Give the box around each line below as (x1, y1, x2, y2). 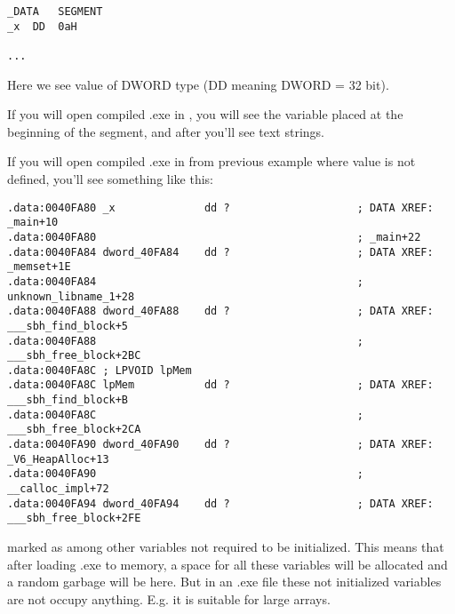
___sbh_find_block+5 (7, 319, 129, 332)
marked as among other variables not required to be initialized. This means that (7, 538, 444, 556)
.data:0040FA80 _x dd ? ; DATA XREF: (7, 201, 434, 214)
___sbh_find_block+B (7, 394, 129, 407)
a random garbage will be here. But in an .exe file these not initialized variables (7, 572, 442, 591)
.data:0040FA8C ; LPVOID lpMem (7, 363, 192, 377)
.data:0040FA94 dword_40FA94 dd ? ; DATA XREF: (7, 497, 434, 510)
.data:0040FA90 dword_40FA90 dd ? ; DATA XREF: (7, 438, 434, 451)
